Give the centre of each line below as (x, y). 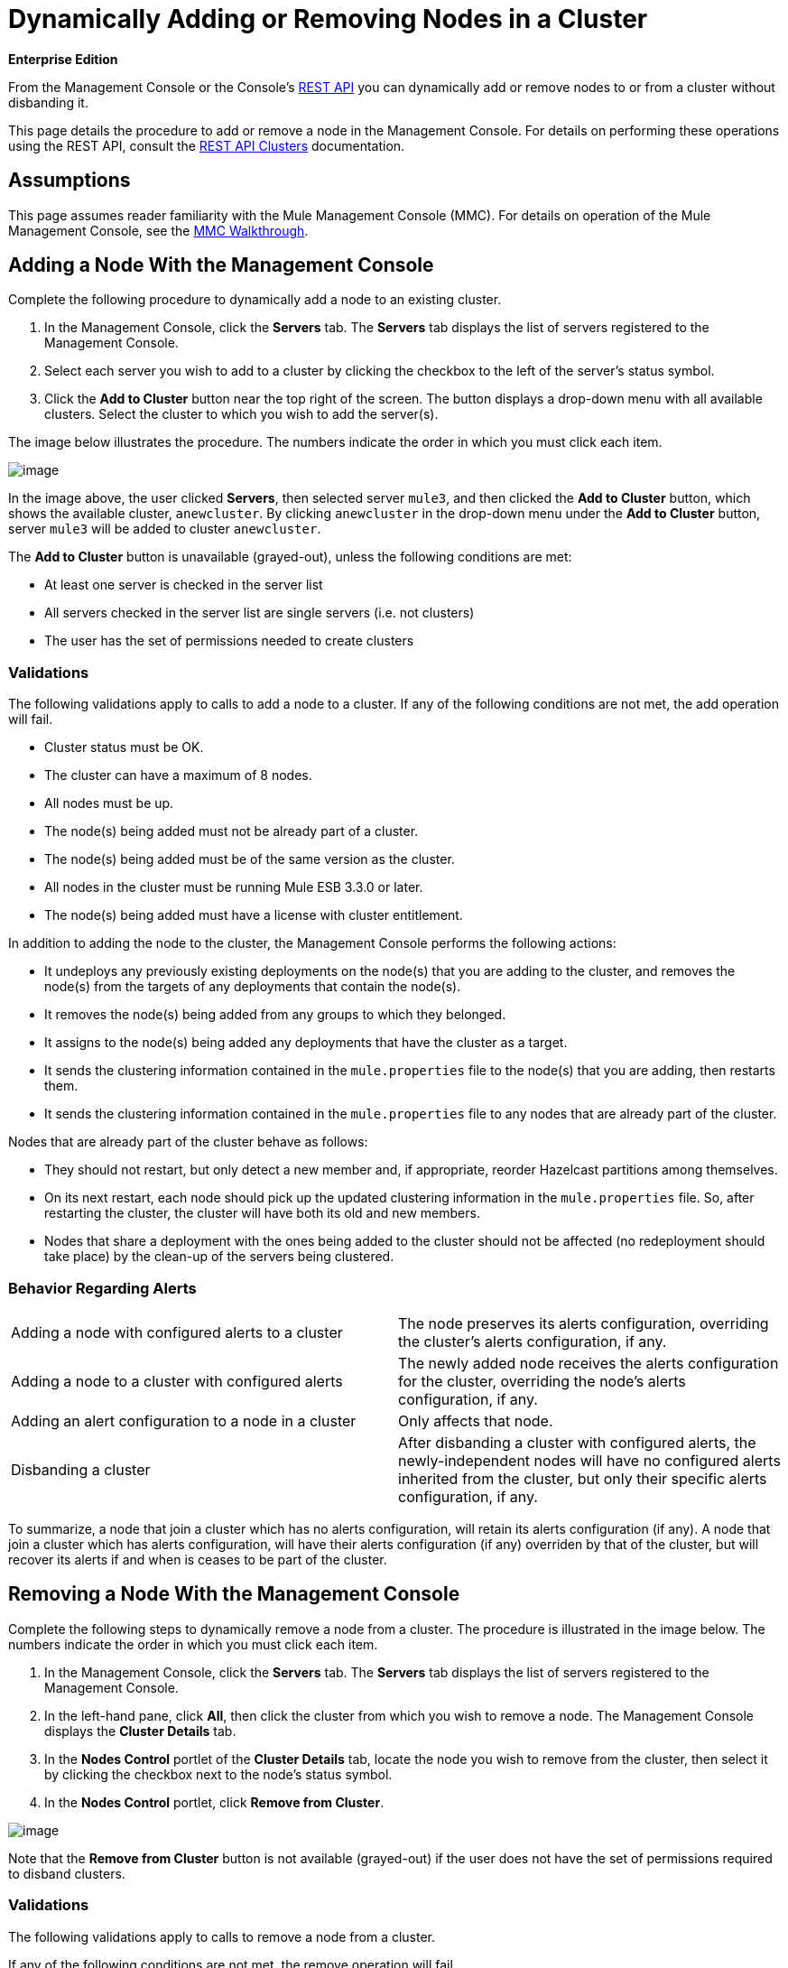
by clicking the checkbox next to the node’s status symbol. (218, 1774)
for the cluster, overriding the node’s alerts (542, 1381)
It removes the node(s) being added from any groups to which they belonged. (275, 1015)
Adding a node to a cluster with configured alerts (177, 1381)
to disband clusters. (67, 1873)
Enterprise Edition (63, 59)
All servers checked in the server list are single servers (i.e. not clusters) (260, 613)
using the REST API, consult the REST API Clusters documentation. (207, 145)
